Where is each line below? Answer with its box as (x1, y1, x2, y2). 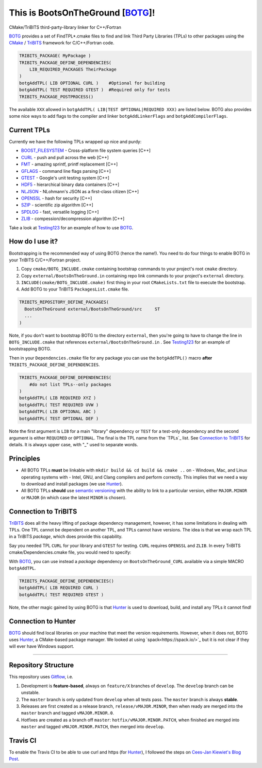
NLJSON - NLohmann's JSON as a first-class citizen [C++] (21, 188, 139, 194)
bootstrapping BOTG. (9, 346, 51, 352)
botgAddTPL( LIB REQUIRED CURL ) (19, 585, 99, 591)
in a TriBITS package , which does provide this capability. (9, 533, 123, 540)
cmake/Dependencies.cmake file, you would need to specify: (9, 549, 131, 555)
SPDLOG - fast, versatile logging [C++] (21, 209, 99, 215)
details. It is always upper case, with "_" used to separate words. (9, 442, 138, 448)
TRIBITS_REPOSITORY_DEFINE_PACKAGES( (19, 299, 109, 305)
